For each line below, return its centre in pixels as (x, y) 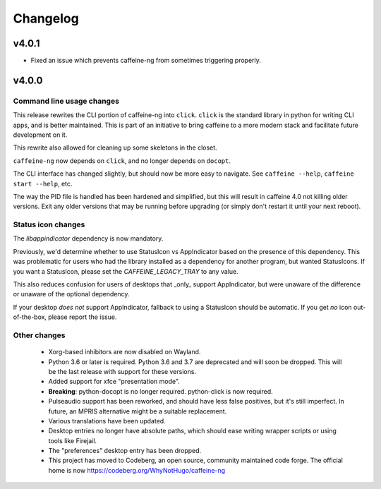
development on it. (40, 135)
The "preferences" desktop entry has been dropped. (125, 451)
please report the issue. (83, 317)
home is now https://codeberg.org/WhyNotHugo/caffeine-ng (137, 470)
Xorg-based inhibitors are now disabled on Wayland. (125, 352)
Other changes (39, 335)
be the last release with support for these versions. (122, 371)
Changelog (46, 18)
